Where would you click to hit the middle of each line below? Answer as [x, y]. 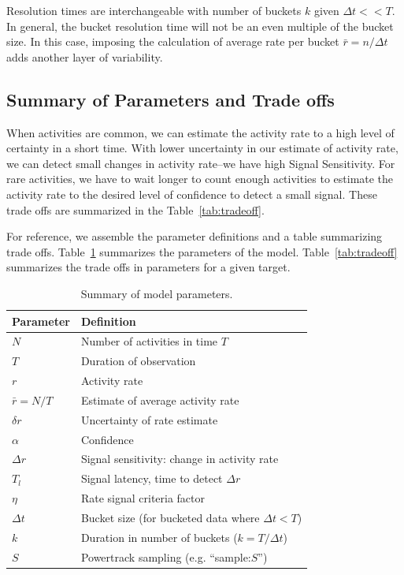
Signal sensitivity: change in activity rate [180, 459]
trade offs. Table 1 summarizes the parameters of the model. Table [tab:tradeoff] [202, 251]
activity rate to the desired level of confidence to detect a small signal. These [192, 194]
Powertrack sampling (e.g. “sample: [166, 556]
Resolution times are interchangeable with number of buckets [154, 10]
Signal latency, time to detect [152, 478]
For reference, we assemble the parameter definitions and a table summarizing [195, 236]
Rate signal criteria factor [143, 498]
